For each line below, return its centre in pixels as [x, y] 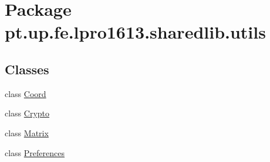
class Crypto [27, 113]
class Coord [26, 93]
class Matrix [27, 132]
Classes [27, 69]
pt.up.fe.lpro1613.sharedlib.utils [135, 32]
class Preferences [35, 152]
